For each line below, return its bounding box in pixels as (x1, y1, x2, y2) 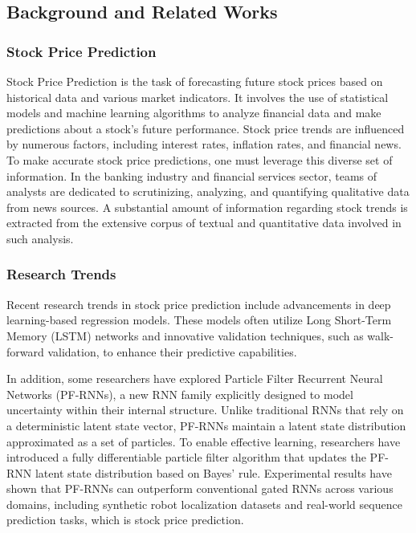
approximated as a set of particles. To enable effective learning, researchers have (6, 433, 401, 450)
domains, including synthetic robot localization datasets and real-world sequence (6, 495, 402, 512)
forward (6, 343, 44, 360)
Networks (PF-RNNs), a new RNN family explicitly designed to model (6, 385, 353, 402)
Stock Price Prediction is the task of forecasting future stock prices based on (6, 73, 383, 89)
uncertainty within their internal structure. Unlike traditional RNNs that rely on (6, 401, 404, 418)
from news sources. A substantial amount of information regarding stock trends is (6, 198, 408, 215)
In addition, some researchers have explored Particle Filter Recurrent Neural (6, 370, 383, 387)
